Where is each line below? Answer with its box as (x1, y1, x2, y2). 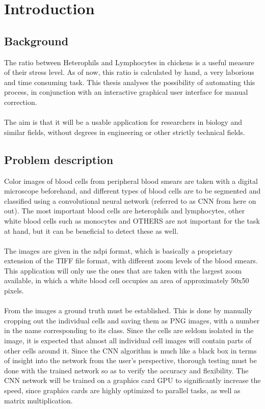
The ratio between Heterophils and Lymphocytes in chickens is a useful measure (4, 57, 254, 67)
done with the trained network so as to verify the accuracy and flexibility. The (4, 365, 249, 375)
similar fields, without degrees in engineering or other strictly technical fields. (4, 126, 245, 137)
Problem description (4, 151, 114, 167)
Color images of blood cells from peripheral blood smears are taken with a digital (4, 175, 258, 186)
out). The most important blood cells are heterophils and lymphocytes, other (4, 205, 245, 216)
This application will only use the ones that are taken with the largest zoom (4, 265, 242, 276)
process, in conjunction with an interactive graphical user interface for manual (4, 87, 248, 97)
